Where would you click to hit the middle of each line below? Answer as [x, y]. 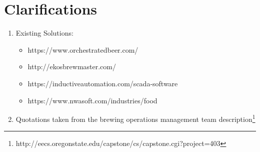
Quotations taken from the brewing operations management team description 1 [135, 118]
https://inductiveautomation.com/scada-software [103, 83]
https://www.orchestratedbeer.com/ [83, 49]
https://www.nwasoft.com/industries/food [92, 100]
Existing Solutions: [44, 33]
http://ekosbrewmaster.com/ [72, 66]
